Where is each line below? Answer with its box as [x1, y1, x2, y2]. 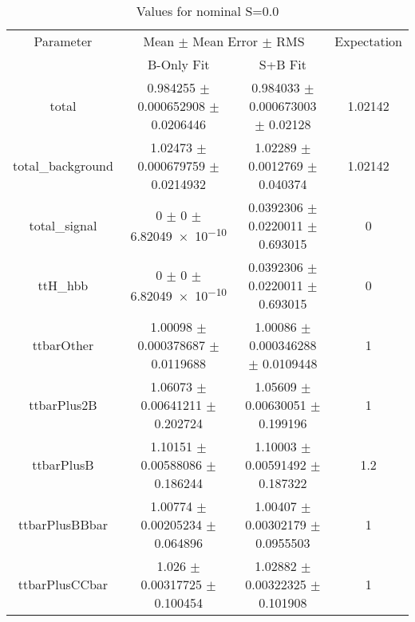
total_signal [29, 216, 97, 234]
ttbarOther [32, 336, 94, 354]
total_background [13, 156, 113, 175]
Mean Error [192, 32, 259, 50]
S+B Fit [259, 55, 306, 73]
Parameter [34, 32, 93, 50]
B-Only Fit [148, 55, 210, 73]
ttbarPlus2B [29, 396, 97, 414]
